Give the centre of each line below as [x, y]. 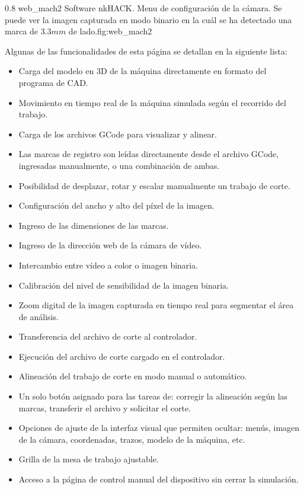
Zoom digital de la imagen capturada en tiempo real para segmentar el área [156, 305]
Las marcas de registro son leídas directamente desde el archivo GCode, [149, 154]
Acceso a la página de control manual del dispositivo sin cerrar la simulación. [159, 479]
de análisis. [39, 316]
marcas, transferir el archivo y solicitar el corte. [105, 408]
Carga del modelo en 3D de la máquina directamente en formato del [143, 71]
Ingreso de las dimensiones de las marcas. [94, 225]
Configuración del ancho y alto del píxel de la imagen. [117, 205]
